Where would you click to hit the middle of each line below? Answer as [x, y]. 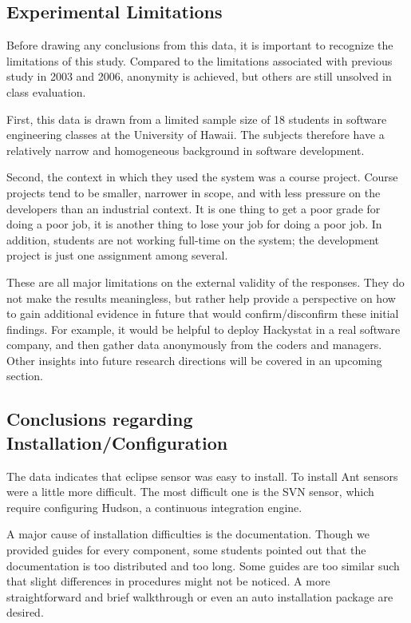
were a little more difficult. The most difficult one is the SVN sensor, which [190, 492]
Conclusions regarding [100, 419]
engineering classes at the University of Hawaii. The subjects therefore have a [196, 135]
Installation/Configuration [117, 442]
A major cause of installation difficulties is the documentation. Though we [188, 534]
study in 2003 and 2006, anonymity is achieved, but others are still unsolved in [199, 76]
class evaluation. [46, 91]
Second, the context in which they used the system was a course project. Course [202, 177]
